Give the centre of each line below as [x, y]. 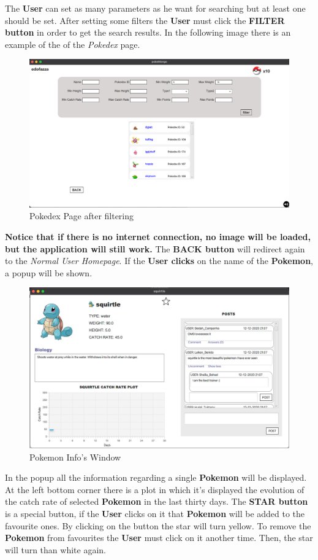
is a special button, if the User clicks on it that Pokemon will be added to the [155, 513]
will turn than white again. [55, 549]
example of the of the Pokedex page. [73, 44]
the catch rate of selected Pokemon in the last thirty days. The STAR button [157, 501]
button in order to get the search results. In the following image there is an [148, 32]
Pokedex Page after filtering [82, 216]
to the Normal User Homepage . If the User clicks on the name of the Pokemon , [159, 261]
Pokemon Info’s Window [75, 457]
